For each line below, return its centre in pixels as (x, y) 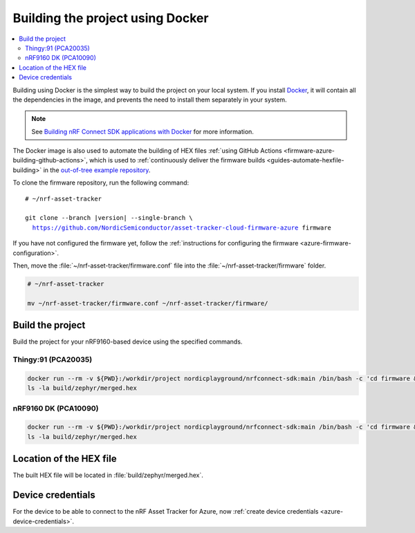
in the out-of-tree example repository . (97, 170)
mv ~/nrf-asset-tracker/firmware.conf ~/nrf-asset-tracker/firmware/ (148, 303)
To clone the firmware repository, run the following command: (101, 183)
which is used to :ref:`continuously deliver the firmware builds (177, 160)
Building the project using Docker (111, 18)
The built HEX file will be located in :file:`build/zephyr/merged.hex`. (108, 475)
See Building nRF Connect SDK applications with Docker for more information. (142, 131)
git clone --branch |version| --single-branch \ (109, 218)
